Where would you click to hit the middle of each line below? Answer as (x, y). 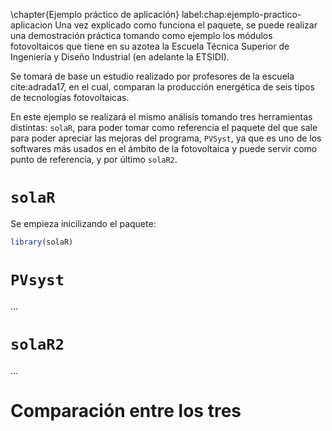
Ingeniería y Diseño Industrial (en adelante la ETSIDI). (120, 57)
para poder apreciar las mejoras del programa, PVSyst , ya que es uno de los (166, 138)
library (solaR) (42, 242)
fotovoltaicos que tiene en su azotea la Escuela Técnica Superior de (150, 46)
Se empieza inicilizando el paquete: (83, 223)
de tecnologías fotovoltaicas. (70, 97)
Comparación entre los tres (126, 410)
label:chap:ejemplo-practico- (241, 14)
